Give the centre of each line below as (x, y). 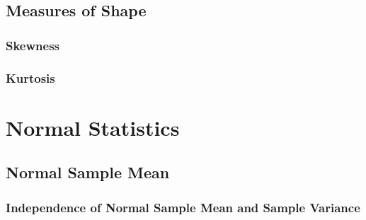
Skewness (33, 45)
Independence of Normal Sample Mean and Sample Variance (183, 207)
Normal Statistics (93, 127)
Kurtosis (30, 77)
